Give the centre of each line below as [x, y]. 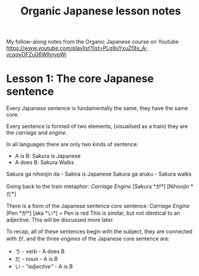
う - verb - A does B [40, 251]
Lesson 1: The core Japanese [80, 79]
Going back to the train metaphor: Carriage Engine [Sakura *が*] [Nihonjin [98, 186]
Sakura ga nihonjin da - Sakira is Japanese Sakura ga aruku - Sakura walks [99, 174]
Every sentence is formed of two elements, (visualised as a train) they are [97, 126]
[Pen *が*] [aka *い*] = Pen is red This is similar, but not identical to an [93, 213]
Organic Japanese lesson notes [101, 11]
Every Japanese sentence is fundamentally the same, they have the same [97, 108]
